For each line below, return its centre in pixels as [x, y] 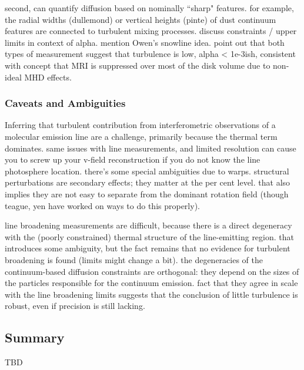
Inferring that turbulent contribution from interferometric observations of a [140, 125]
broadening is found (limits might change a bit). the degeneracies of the [134, 259]
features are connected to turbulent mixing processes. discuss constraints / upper [151, 31]
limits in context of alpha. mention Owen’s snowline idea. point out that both [145, 42]
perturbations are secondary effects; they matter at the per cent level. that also [148, 182]
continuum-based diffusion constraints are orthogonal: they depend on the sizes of [152, 271]
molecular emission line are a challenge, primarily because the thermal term [141, 136]
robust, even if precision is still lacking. [75, 306]
